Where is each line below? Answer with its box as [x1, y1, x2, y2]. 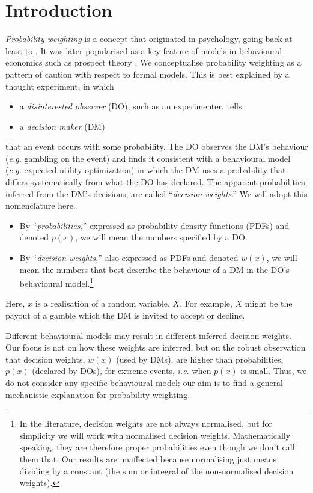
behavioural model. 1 [19, 275, 94, 289]
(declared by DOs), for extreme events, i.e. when [32, 364, 211, 377]
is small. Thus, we [240, 364, 307, 377]
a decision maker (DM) [19, 120, 105, 132]
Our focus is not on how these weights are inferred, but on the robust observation [5, 341, 306, 354]
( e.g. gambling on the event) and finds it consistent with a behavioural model [5, 152, 291, 164]
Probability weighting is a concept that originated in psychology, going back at [5, 32, 293, 45]
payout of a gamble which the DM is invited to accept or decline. [5, 309, 245, 322]
